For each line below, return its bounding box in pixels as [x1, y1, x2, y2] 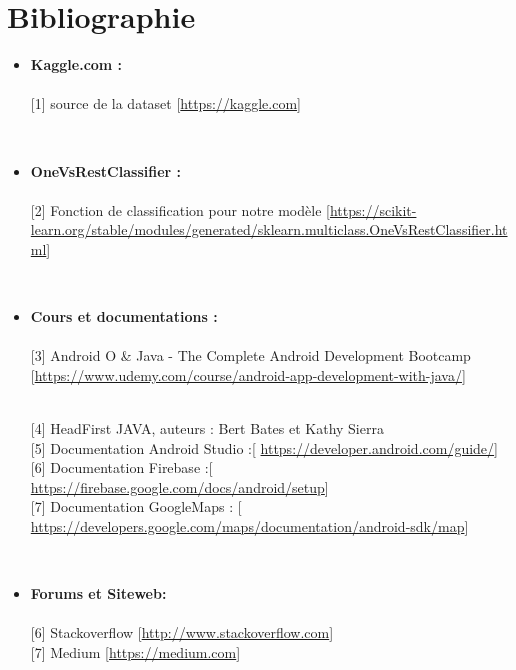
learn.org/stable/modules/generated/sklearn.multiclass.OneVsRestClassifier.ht [30, 219, 508, 240]
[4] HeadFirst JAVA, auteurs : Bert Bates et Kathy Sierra [30, 418, 384, 439]
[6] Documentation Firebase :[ [30, 457, 213, 478]
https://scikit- [329, 199, 417, 220]
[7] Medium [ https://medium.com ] [30, 641, 241, 662]
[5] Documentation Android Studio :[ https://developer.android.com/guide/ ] [30, 437, 498, 458]
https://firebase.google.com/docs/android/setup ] [30, 476, 329, 497]
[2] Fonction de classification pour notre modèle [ [30, 199, 330, 220]
